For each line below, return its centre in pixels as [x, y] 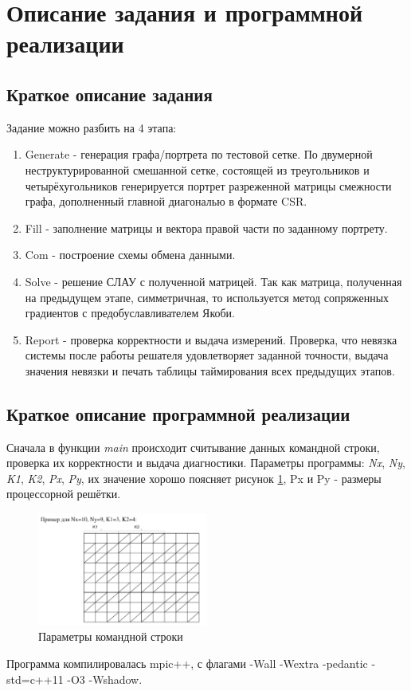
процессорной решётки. [64, 494]
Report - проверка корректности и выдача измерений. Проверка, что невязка [211, 339]
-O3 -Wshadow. [105, 679]
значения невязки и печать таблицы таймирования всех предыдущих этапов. [210, 370]
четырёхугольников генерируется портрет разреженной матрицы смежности [208, 185]
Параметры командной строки [111, 636]
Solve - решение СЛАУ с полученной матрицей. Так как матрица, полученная [213, 281]
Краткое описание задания [110, 94]
